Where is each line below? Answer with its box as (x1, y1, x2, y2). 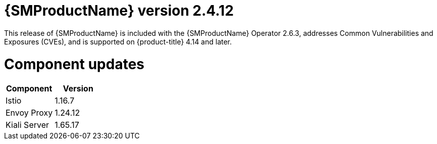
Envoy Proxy (6, 108, 53, 118)
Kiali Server (6, 120, 49, 130)
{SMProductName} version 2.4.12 (4, 2, 234, 19)
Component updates (4, 55, 145, 73)
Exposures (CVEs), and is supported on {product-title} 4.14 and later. (4, 37, 232, 46)
